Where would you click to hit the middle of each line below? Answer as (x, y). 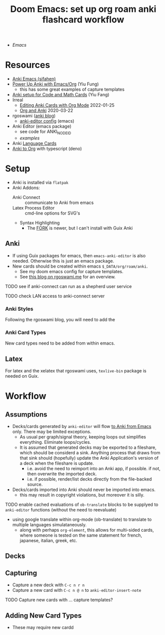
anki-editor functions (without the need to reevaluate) (61, 510)
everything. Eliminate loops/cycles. (55, 442)
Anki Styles (19, 309)
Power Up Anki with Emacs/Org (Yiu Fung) (55, 84)
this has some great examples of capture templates (72, 89)
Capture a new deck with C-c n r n (49, 585)
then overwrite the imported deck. (62, 474)
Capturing (21, 573)
